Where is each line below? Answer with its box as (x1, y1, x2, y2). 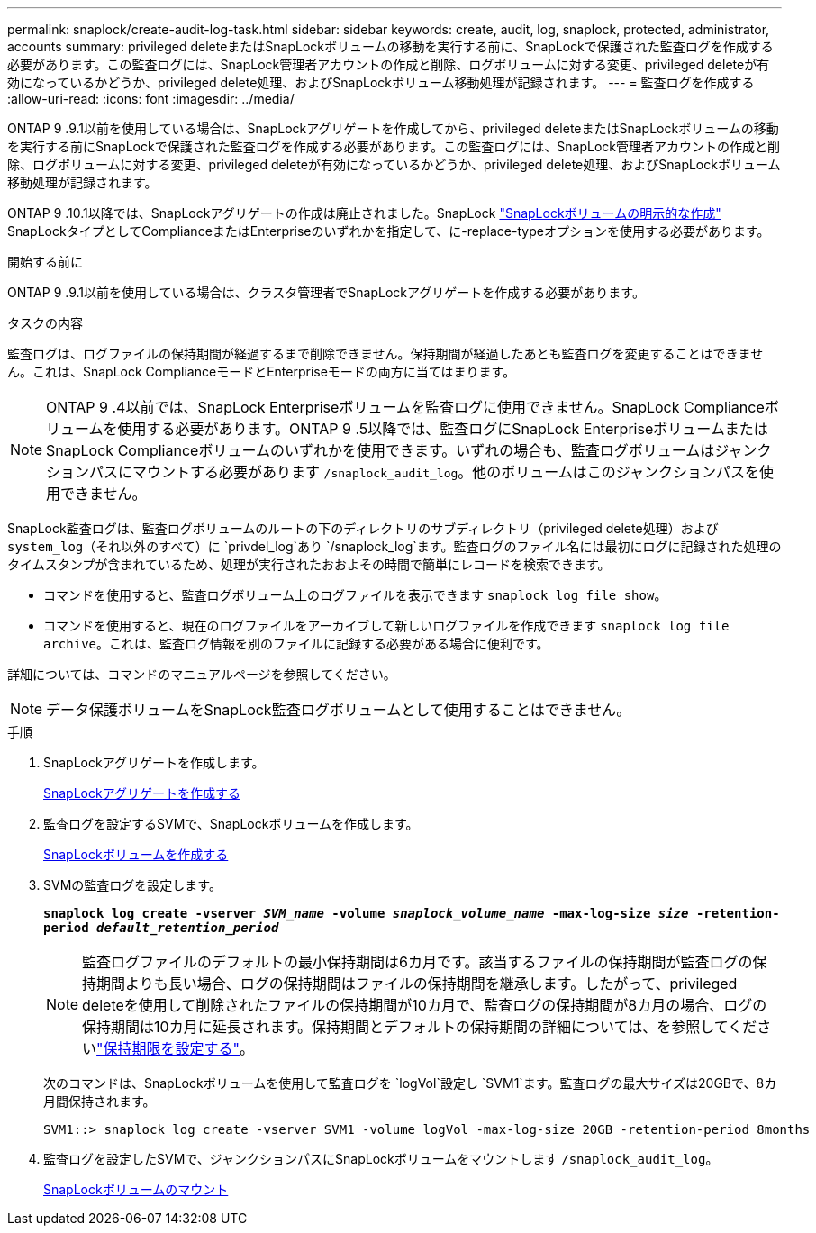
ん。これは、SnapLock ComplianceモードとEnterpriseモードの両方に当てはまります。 (7, 364, 516, 379)
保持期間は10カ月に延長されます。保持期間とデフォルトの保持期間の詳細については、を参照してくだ (82, 1018, 757, 1036)
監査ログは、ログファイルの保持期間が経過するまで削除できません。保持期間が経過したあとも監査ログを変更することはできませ (7, 346, 764, 361)
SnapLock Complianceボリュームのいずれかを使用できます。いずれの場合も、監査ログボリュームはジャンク (46, 441, 772, 459)
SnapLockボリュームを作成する (43, 847, 229, 862)
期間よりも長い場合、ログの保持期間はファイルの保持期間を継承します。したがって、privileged (96, 975, 738, 993)
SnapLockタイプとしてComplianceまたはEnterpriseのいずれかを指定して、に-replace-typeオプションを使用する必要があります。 (7, 223, 770, 239)
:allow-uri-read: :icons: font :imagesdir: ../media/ (7, 91, 295, 106)
